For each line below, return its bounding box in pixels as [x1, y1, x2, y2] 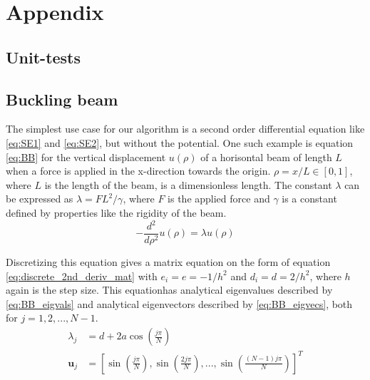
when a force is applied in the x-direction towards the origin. [6, 163, 271, 178]
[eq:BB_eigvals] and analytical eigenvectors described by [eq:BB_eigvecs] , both [6, 296, 353, 311]
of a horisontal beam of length [200, 149, 332, 164]
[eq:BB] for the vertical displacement [6, 149, 166, 164]
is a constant [282, 191, 337, 206]
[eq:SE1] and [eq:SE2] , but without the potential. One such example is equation [6, 135, 354, 150]
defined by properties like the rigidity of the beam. [6, 205, 227, 220]
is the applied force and [168, 191, 270, 206]
